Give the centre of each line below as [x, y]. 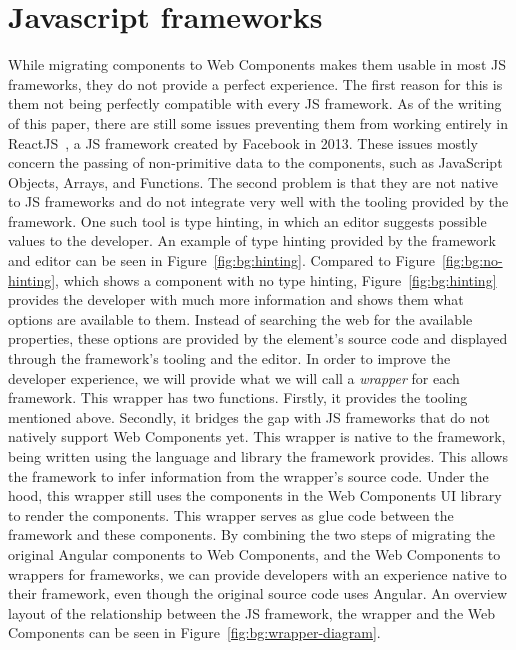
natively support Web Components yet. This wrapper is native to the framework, [257, 436]
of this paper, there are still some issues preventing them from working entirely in [258, 122]
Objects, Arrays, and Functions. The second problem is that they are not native [253, 181]
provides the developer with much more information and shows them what [236, 299]
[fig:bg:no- [472, 260]
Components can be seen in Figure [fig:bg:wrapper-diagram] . [194, 632]
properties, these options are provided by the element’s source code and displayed [258, 338]
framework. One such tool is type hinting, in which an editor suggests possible [247, 220]
